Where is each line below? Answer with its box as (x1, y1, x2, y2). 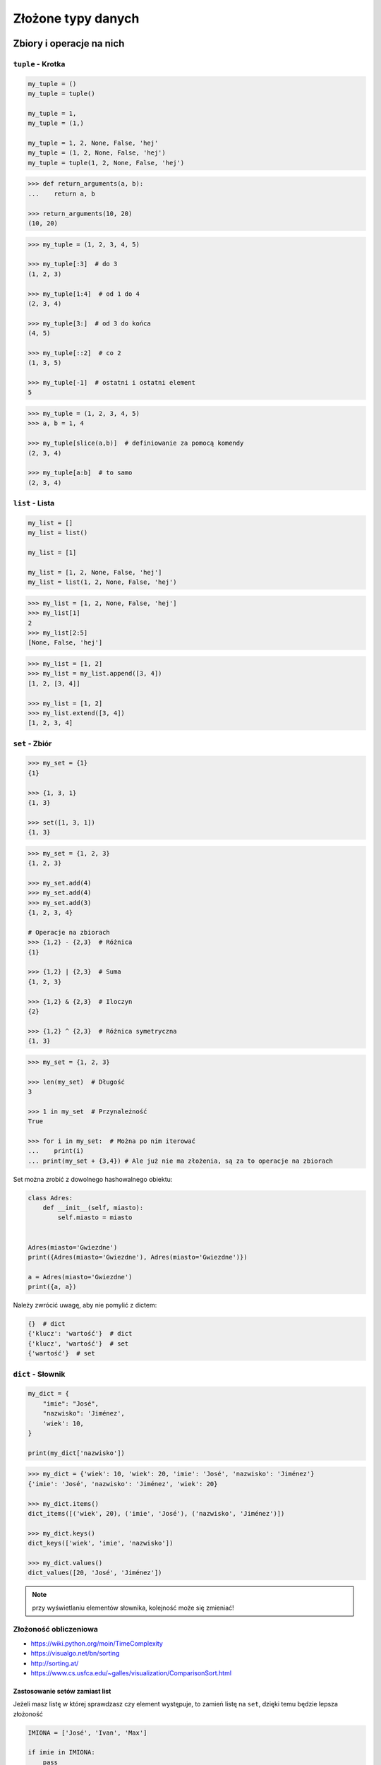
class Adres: (28, 1194, 73, 1202)
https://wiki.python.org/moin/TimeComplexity (30, 1639, 164, 1648)
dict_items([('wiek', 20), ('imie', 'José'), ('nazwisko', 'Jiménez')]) (28, 1509, 285, 1517)
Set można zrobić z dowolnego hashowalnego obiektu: (13, 1175, 173, 1183)
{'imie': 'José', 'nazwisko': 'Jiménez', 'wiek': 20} (28, 1480, 218, 1488)
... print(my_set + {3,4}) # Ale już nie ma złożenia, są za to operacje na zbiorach (28, 1156, 333, 1165)
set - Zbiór (13, 738, 52, 748)
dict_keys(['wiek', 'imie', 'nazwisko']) (28, 1539, 174, 1548)
